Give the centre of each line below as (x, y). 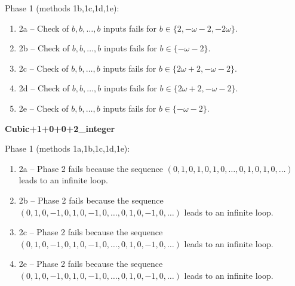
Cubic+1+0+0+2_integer (60, 128)
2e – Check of (44, 108)
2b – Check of (44, 48)
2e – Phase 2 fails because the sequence (91, 264)
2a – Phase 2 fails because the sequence (91, 168)
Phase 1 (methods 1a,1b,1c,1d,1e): (67, 148)
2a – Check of (44, 28)
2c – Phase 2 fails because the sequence (91, 232)
